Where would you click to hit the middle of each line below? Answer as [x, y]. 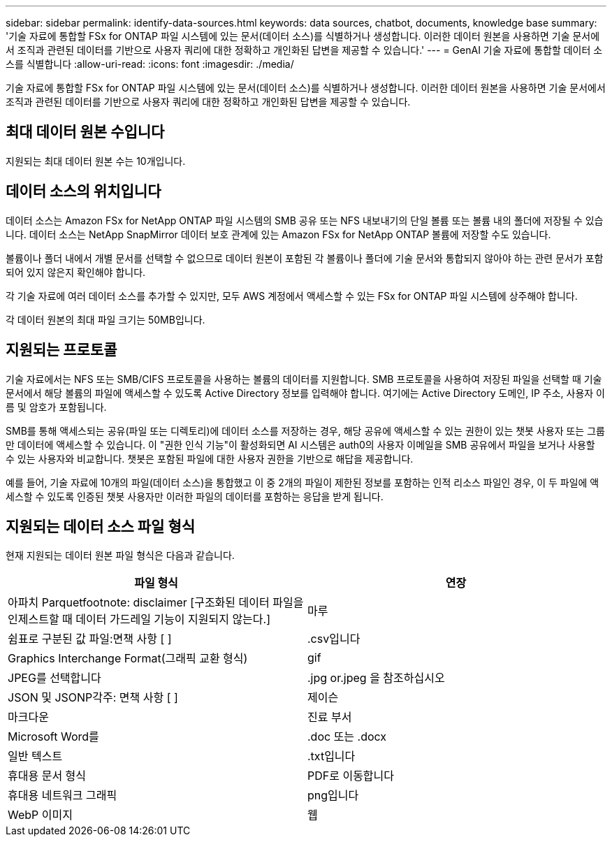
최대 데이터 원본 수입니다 [85, 132]
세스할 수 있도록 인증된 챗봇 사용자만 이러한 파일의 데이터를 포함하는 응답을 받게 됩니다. [195, 496]
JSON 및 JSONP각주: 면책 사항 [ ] [93, 698]
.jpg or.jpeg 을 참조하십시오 [376, 678]
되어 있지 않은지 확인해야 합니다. [76, 272]
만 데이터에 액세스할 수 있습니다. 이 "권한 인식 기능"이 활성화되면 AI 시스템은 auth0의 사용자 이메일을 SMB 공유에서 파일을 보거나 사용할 [300, 444]
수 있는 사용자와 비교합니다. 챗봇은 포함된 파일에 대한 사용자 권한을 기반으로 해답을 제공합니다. [210, 458]
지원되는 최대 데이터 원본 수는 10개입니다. [96, 161]
